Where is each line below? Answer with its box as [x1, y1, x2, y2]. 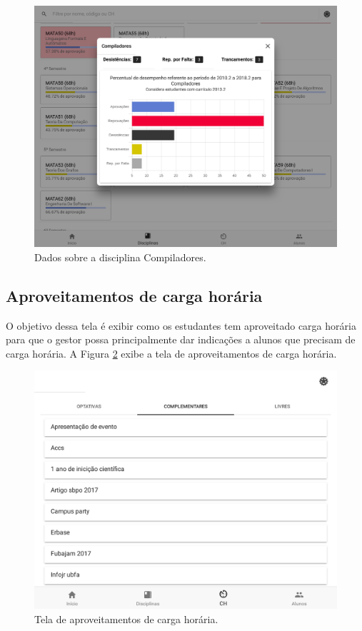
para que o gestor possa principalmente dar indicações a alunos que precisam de [6, 332, 356, 347]
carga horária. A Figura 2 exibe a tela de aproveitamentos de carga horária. [6, 345, 337, 360]
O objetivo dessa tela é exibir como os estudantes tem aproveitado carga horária [6, 318, 356, 333]
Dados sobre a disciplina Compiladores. [34, 249, 206, 264]
